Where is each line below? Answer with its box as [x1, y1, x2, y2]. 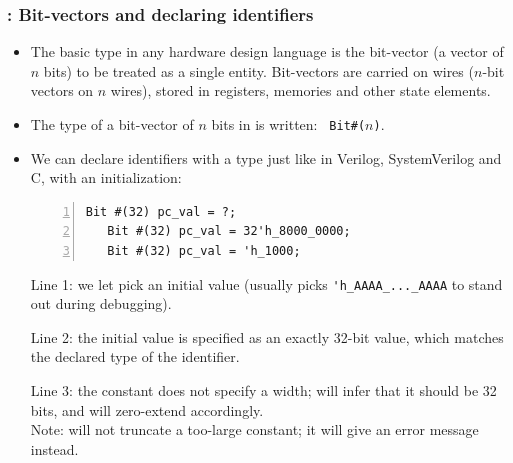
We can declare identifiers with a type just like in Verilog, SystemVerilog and [30, 147, 502, 168]
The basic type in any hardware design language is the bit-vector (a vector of [30, 41, 504, 62]
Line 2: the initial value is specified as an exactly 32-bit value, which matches [30, 326, 504, 347]
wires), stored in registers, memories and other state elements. [110, 80, 491, 101]
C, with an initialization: [30, 167, 182, 188]
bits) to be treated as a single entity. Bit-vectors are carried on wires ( [43, 60, 474, 81]
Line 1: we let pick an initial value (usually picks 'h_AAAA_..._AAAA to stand [30, 273, 503, 294]
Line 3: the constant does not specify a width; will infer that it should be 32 [30, 380, 497, 401]
